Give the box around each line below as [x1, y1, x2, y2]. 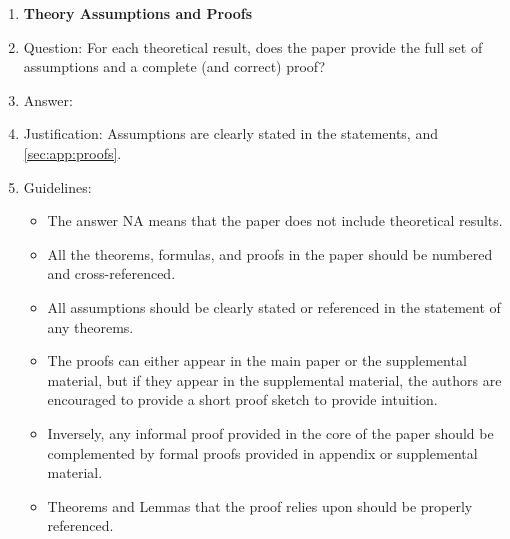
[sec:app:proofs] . [23, 142, 122, 163]
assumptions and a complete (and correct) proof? [23, 56, 326, 77]
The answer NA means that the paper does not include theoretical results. [47, 210, 503, 231]
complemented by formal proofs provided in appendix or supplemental [47, 442, 478, 463]
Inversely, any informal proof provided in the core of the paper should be [47, 422, 494, 443]
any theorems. [47, 316, 134, 337]
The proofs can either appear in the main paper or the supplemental [47, 350, 467, 371]
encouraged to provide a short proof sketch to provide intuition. [47, 389, 438, 410]
